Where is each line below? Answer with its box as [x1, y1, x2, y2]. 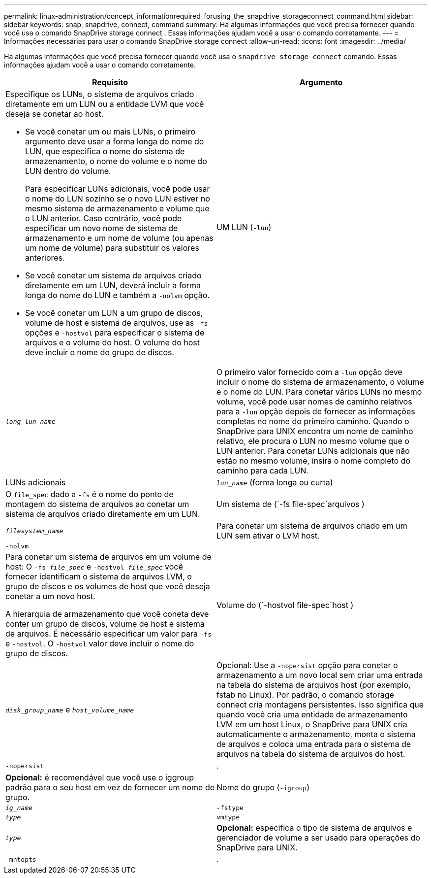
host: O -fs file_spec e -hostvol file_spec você [5, 562, 183, 572]
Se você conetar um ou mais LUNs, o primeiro [25, 127, 196, 136]
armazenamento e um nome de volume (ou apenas [25, 233, 214, 243]
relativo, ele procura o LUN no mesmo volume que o [216, 436, 409, 446]
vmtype [216, 813, 240, 821]
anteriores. [25, 253, 65, 263]
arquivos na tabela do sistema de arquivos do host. [216, 749, 405, 759]
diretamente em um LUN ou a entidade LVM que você [5, 99, 204, 109]
